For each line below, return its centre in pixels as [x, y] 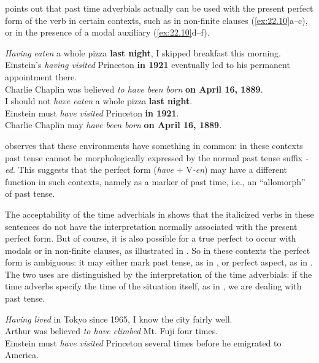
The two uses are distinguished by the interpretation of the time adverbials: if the [159, 274]
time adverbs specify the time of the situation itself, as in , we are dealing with [153, 286]
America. [22, 355]
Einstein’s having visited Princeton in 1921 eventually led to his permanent [148, 65]
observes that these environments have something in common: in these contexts [154, 145]
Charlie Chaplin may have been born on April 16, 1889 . [113, 125]
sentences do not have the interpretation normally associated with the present [151, 226]
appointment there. [41, 76]
